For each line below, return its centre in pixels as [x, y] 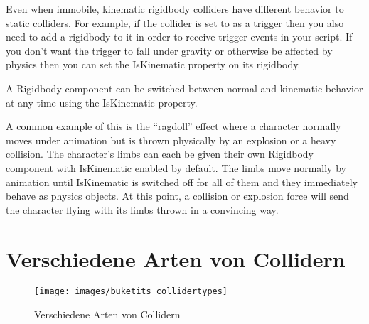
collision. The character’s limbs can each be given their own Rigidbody [160, 154]
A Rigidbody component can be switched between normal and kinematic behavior [184, 88]
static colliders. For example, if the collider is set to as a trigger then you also [175, 22]
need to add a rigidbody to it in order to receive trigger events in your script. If [179, 37]
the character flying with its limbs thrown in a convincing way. [142, 209]
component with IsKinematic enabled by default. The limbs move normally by [176, 167]
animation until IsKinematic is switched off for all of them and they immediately [182, 182]
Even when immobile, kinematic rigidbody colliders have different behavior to [175, 9]
